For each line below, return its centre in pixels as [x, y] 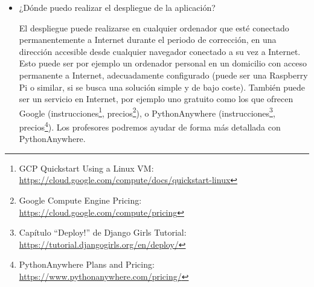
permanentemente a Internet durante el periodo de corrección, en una [148, 40]
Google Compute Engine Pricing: [80, 200]
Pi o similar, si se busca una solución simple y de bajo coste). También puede [162, 87]
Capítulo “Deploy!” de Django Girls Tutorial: [103, 232]
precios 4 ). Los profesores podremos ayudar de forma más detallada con [150, 126]
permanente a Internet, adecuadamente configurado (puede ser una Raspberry [163, 75]
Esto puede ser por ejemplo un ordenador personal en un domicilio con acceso [163, 63]
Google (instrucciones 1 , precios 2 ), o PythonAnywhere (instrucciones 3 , [147, 112]
